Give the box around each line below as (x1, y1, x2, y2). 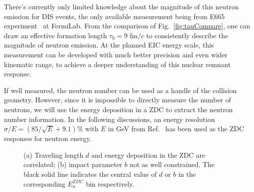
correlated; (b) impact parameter (23, 159, 122, 169)
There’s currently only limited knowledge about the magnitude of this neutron (4, 1, 239, 11)
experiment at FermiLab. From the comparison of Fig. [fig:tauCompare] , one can (4, 21, 251, 31)
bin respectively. (86, 178, 135, 189)
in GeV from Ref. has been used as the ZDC (108, 123, 244, 134)
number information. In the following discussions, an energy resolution (4, 114, 215, 124)
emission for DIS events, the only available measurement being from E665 (4, 11, 225, 21)
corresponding (23, 178, 66, 189)
